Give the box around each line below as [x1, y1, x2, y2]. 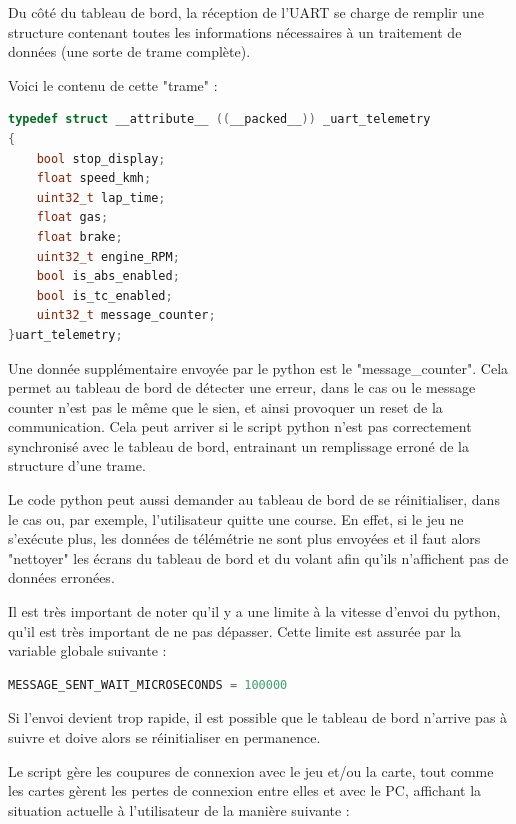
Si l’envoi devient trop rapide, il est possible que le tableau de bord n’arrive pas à [8, 707, 508, 728]
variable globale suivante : [8, 640, 167, 661]
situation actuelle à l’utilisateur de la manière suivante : [8, 799, 350, 820]
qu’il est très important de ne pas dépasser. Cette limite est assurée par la [8, 620, 462, 641]
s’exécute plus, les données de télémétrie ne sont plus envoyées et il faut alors [8, 528, 481, 549]
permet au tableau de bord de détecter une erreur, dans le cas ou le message [8, 377, 476, 398]
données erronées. [8, 567, 115, 588]
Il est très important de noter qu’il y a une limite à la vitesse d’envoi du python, [8, 601, 501, 622]
